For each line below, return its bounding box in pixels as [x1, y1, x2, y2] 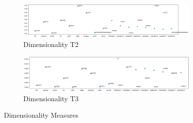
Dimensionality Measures [4, 109, 78, 120]
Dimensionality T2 [23, 39, 79, 49]
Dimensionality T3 [23, 93, 79, 104]
